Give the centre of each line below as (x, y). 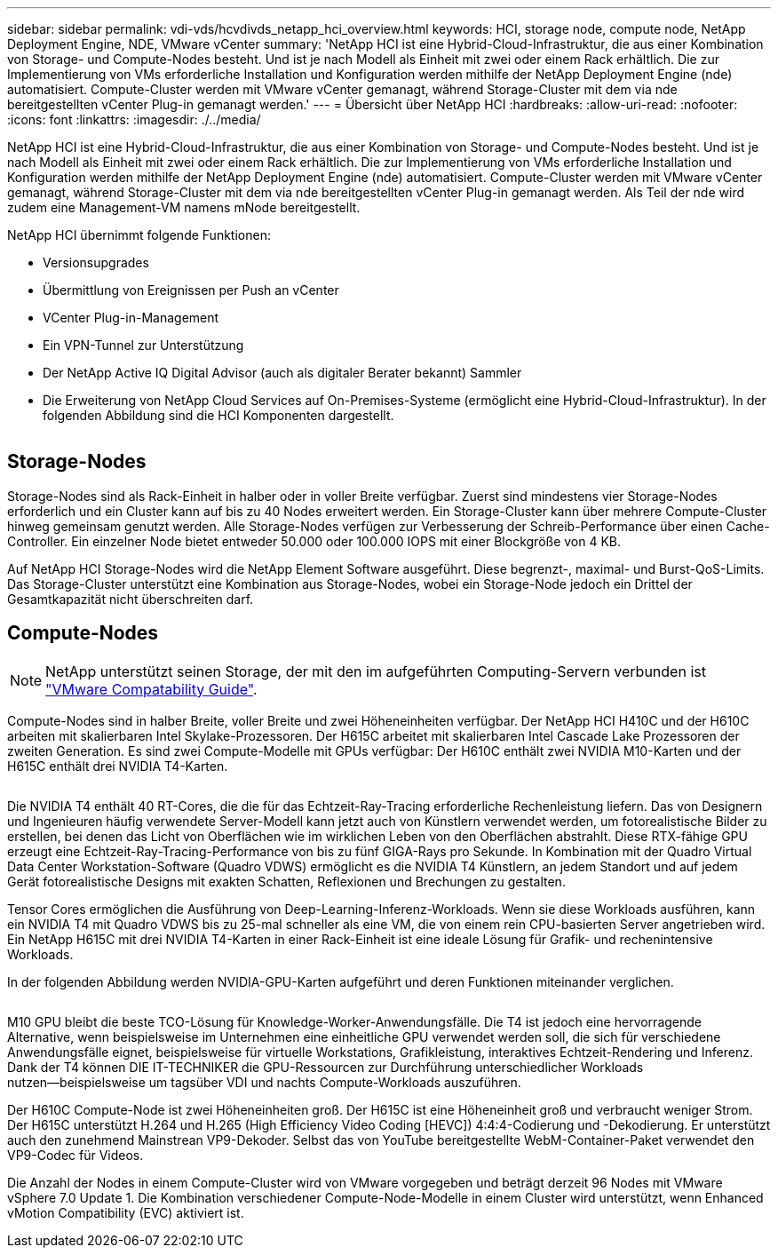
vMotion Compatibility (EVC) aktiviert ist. (126, 1212)
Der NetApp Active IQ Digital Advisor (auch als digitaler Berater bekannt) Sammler (282, 373)
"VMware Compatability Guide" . (151, 689)
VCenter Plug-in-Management (131, 318)
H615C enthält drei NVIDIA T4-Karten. (118, 766)
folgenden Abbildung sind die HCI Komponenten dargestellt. (218, 415)
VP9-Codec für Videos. (75, 1155)
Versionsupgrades (96, 262)
